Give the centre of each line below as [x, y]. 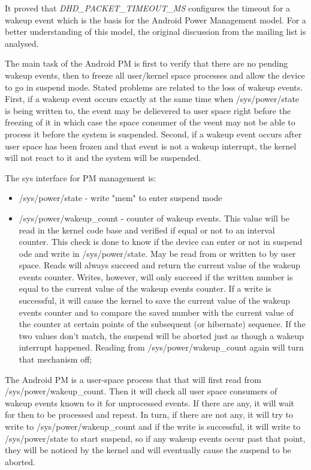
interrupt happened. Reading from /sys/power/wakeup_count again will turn [161, 347]
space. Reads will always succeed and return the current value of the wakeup [160, 265]
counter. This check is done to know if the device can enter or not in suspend [161, 242]
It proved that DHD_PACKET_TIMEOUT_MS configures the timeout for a [148, 8]
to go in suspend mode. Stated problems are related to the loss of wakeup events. [154, 87]
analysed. [22, 43]
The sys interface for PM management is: [81, 177]
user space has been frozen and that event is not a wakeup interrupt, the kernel [151, 146]
